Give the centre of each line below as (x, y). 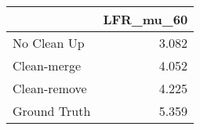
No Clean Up (49, 43)
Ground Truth (52, 111)
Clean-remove (50, 88)
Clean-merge (47, 65)
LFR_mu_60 (145, 19)
